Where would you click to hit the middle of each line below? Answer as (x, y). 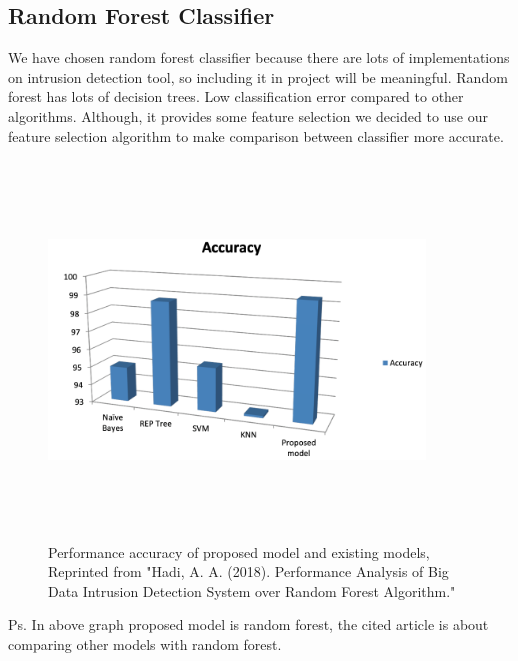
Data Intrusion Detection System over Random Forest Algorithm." (252, 590)
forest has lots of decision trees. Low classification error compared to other (236, 96)
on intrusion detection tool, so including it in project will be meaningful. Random (258, 76)
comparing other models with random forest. (145, 644)
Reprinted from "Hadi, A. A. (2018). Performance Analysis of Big (248, 571)
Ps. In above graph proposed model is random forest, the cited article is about (248, 624)
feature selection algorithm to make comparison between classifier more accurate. (256, 135)
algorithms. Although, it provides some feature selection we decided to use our (248, 115)
